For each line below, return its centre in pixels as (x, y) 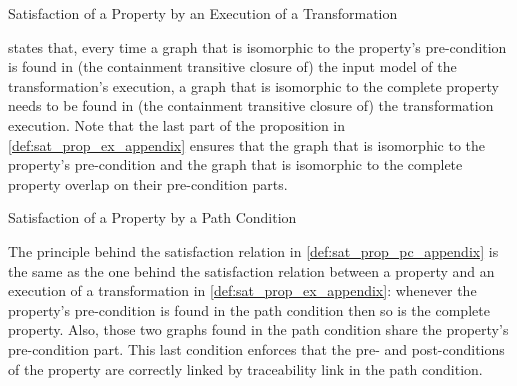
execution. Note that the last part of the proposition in (177, 124)
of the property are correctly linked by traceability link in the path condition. (245, 368)
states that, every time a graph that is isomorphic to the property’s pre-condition (257, 46)
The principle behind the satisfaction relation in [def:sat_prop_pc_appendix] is (253, 250)
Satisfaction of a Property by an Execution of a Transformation (203, 13)
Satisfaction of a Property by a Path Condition (152, 217)
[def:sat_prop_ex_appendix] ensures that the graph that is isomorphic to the (246, 144)
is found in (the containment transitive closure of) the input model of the (232, 66)
